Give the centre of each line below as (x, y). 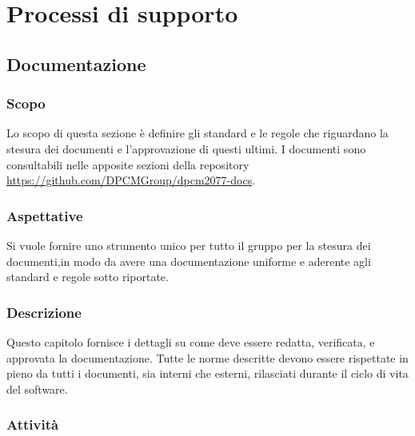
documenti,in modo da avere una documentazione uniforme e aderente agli (189, 261)
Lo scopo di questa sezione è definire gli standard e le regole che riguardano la (198, 133)
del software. (37, 388)
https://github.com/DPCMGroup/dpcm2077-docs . (131, 180)
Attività (33, 424)
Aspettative (45, 215)
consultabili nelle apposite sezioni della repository (128, 164)
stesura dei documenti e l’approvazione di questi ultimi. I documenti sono (186, 148)
